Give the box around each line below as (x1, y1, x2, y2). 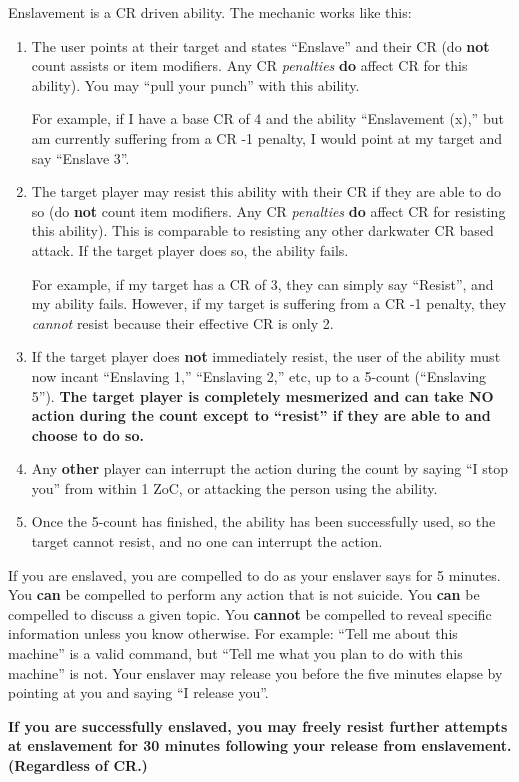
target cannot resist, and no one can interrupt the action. (31, 531, 383, 552)
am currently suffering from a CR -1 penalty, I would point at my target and (31, 127, 503, 148)
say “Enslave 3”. (31, 147, 130, 168)
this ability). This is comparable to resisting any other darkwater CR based (31, 220, 494, 241)
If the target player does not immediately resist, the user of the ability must (31, 346, 501, 367)
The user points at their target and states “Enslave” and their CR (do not (31, 35, 490, 56)
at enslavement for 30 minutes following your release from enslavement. (8, 735, 512, 756)
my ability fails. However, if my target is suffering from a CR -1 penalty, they (31, 293, 507, 314)
